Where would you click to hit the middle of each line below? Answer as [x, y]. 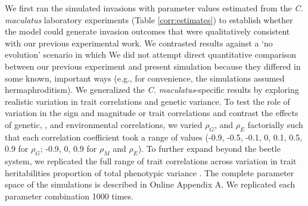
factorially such [275, 124]
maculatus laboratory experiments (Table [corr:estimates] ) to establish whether [149, 19]
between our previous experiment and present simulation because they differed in [153, 66]
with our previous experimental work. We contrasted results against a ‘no [139, 43]
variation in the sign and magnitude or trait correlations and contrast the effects [152, 113]
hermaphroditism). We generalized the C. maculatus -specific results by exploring [152, 90]
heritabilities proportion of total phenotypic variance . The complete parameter [150, 172]
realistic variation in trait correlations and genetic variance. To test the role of [147, 101]
